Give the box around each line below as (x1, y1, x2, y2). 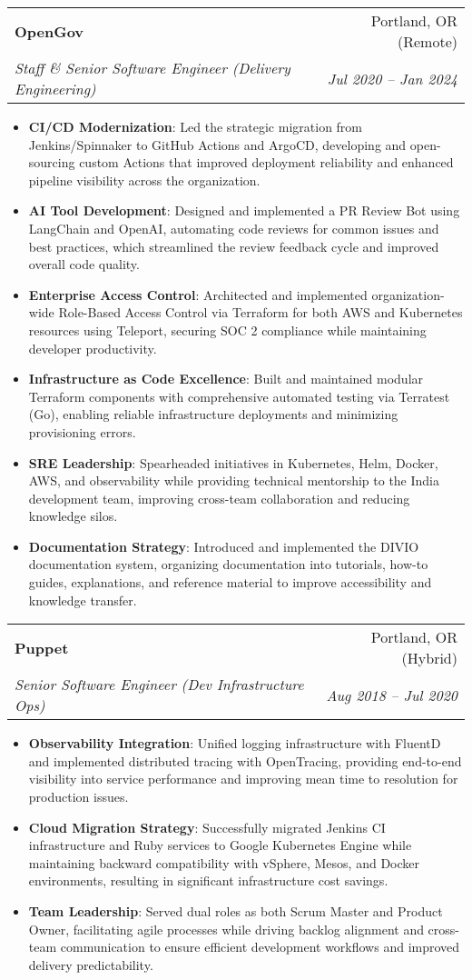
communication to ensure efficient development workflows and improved (60, 937, 460, 956)
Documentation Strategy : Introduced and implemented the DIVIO (28, 536, 419, 555)
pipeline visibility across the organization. (28, 170, 261, 189)
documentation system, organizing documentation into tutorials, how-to (28, 555, 428, 574)
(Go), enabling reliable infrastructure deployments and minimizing (28, 405, 398, 424)
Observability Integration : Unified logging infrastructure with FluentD (28, 734, 441, 753)
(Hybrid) (401, 647, 457, 669)
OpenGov (15, 20, 84, 42)
